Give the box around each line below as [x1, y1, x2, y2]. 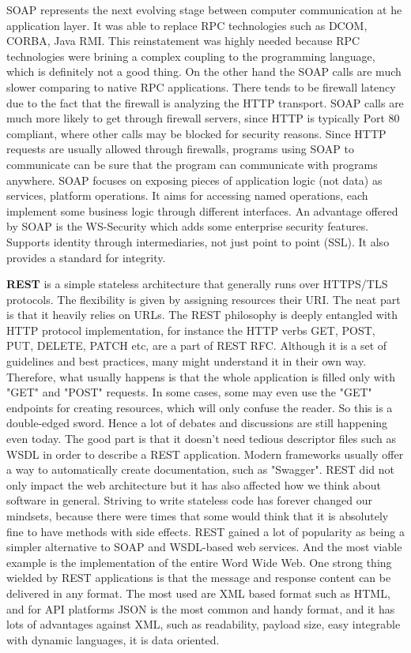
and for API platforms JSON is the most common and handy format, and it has [6, 600, 395, 617]
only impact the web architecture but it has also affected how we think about [6, 476, 381, 493]
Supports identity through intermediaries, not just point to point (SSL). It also [6, 233, 390, 250]
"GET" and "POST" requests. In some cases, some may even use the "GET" [6, 384, 372, 400]
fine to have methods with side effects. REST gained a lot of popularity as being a [6, 523, 405, 539]
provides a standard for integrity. [6, 249, 166, 265]
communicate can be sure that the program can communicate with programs [6, 156, 378, 172]
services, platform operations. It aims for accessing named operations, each [6, 187, 368, 204]
